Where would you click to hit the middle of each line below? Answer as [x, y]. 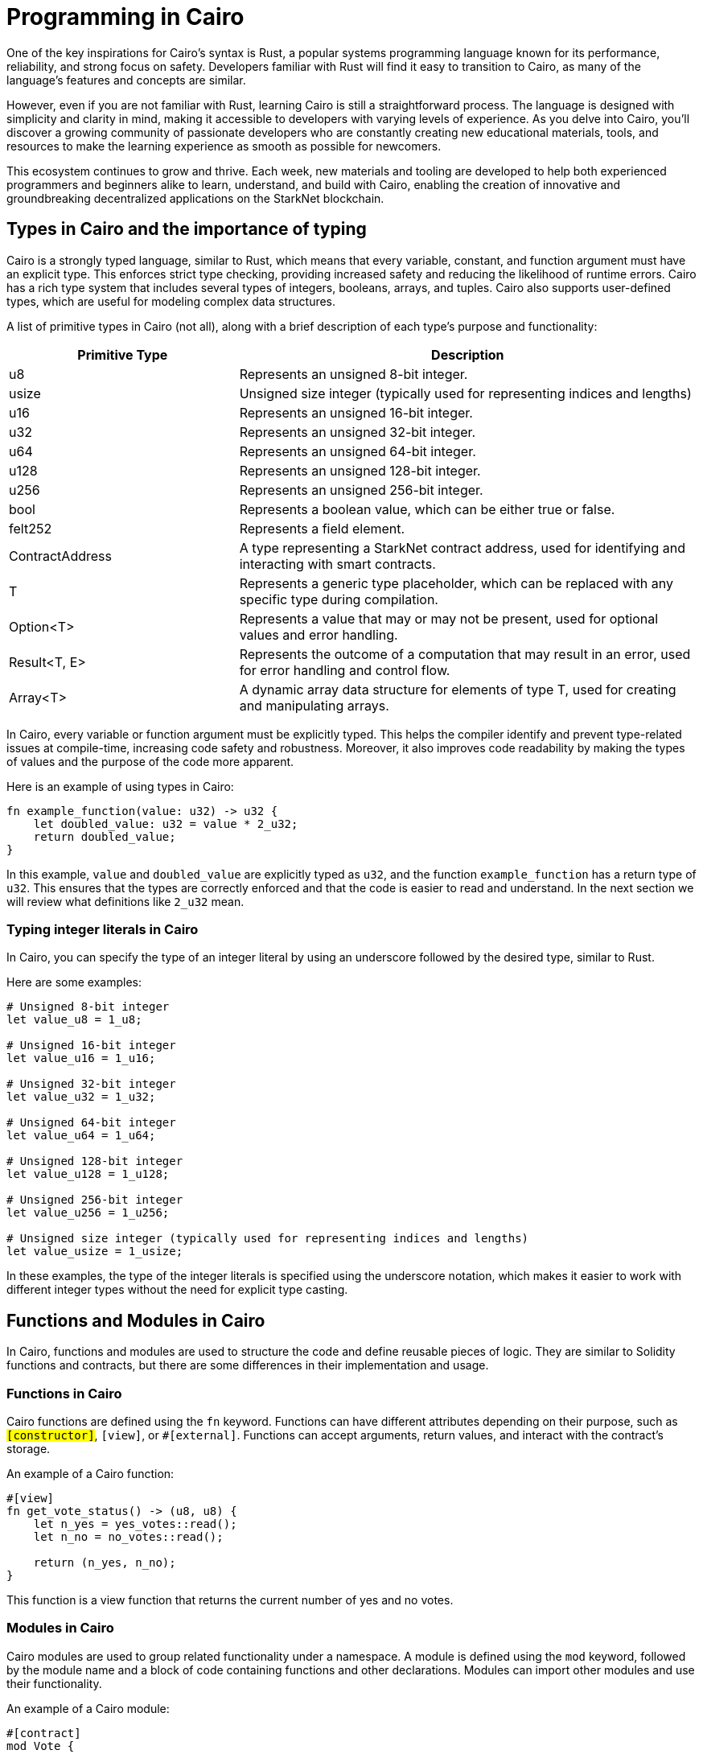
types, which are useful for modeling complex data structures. [171, 301]
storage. [29, 1448]
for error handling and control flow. [345, 670]
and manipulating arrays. [314, 705]
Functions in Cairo [64, 1393]
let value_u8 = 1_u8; [74, 1020]
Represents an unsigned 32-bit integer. [358, 432]
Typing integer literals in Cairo [103, 929]
